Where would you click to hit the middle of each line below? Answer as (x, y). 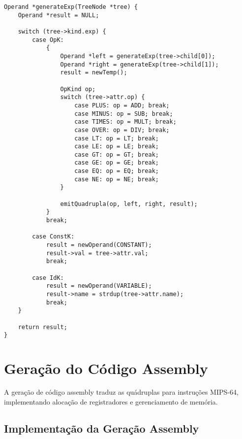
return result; (43, 327)
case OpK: (48, 40)
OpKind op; (78, 89)
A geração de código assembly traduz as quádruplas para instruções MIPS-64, (121, 392)
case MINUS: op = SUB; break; (124, 114)
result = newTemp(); (94, 73)
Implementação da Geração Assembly (102, 428)
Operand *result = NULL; (59, 15)
